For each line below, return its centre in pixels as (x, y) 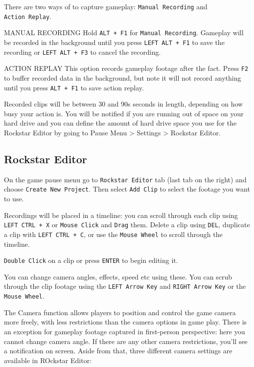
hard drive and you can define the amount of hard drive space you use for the (120, 123)
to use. (14, 199)
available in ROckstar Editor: (48, 360)
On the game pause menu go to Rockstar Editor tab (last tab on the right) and (125, 179)
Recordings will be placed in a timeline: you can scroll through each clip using (121, 215)
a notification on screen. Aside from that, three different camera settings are (118, 351)
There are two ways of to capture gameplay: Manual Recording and (106, 6)
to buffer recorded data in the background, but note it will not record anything (123, 77)
